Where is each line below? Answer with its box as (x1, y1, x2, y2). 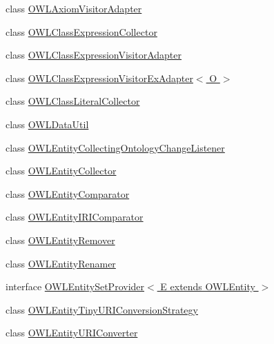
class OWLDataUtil (6, 117, 89, 131)
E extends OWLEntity (160, 279, 255, 294)
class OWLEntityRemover (6, 232, 115, 247)
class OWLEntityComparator (6, 186, 130, 201)
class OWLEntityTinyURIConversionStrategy (6, 302, 198, 316)
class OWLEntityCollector (6, 163, 117, 178)
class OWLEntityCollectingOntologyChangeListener (6, 140, 225, 154)
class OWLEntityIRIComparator (6, 210, 144, 224)
